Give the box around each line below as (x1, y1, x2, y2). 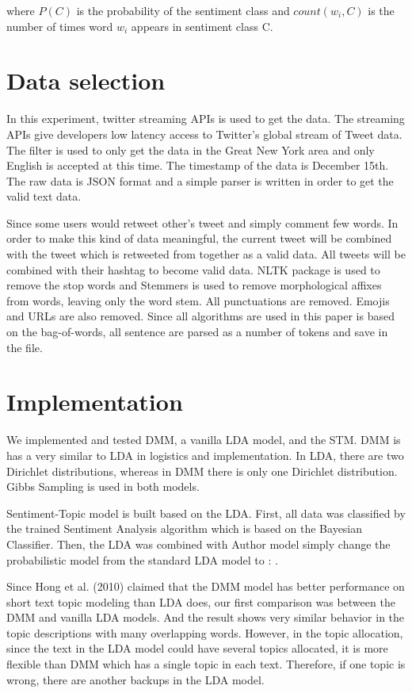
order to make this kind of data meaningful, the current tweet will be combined (6, 230, 392, 247)
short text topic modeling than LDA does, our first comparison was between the (6, 593, 395, 610)
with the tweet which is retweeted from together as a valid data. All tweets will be (6, 246, 406, 262)
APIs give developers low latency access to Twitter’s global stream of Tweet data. (6, 125, 402, 142)
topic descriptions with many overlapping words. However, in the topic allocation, (6, 624, 403, 641)
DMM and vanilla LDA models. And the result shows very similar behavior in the (6, 609, 405, 626)
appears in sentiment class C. (131, 17, 273, 34)
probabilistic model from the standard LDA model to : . (6, 551, 278, 568)
